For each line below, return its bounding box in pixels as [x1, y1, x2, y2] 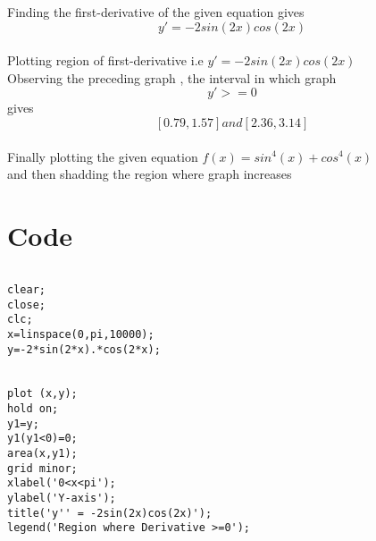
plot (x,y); [7, 387, 78, 401]
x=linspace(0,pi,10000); [7, 327, 155, 341]
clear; [7, 283, 46, 296]
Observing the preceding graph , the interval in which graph [7, 68, 337, 87]
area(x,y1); [7, 447, 78, 461]
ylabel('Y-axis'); [7, 492, 116, 505]
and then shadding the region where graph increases [7, 165, 292, 183]
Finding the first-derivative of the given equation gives [7, 3, 305, 21]
